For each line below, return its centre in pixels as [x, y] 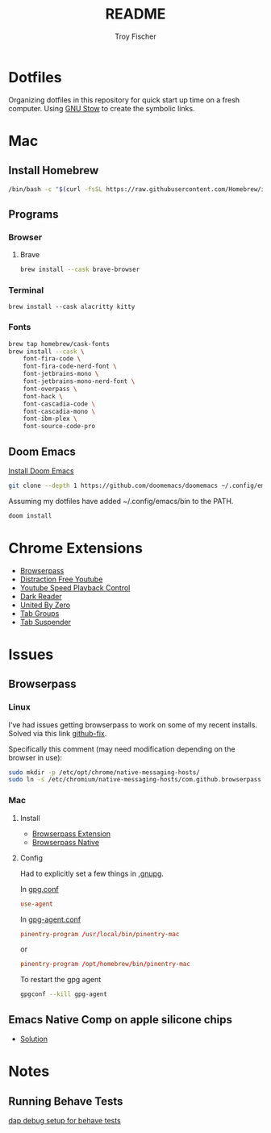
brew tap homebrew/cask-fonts [59, 344]
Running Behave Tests [66, 1101]
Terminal [26, 290]
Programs [33, 214]
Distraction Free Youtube [61, 579]
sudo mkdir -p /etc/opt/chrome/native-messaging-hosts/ [104, 772]
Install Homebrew [54, 171]
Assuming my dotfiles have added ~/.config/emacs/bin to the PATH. [121, 501]
